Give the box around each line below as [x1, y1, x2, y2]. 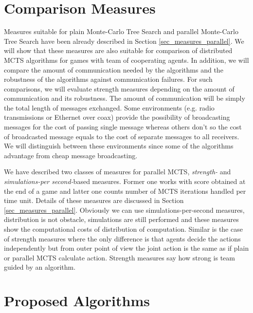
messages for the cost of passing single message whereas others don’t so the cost [4, 122, 242, 132]
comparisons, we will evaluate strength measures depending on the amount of [4, 83, 235, 93]
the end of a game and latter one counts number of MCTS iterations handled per [4, 185, 246, 196]
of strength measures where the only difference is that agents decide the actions [4, 233, 241, 243]
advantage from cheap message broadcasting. [4, 150, 138, 160]
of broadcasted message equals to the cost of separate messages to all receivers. [4, 131, 239, 141]
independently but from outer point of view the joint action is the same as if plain [4, 243, 249, 253]
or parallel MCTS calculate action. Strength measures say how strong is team [4, 252, 235, 262]
